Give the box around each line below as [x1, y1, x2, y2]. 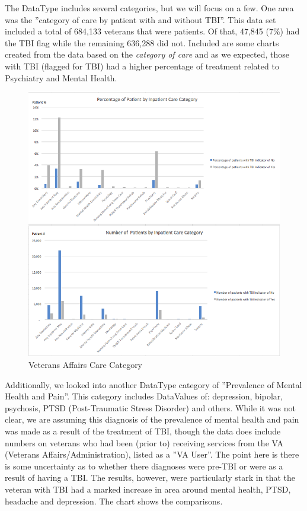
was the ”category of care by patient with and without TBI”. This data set [5, 13, 276, 26]
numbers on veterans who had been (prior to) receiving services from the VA [5, 436, 283, 449]
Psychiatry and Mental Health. [5, 71, 117, 84]
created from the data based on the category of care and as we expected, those [5, 48, 290, 61]
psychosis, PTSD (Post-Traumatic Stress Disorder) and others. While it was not [5, 401, 296, 414]
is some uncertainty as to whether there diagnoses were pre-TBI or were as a [5, 459, 283, 472]
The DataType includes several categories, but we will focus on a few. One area [5, 2, 294, 14]
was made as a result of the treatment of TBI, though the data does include [5, 425, 281, 437]
